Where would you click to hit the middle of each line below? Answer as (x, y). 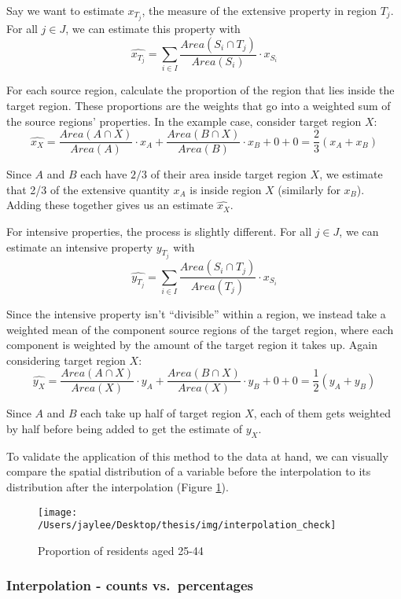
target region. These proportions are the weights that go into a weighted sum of (199, 106)
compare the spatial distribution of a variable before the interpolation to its (189, 471)
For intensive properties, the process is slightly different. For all (159, 232)
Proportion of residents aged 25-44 (121, 550)
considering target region (66, 360)
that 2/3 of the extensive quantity (88, 189)
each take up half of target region (161, 413)
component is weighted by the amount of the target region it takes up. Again (192, 345)
